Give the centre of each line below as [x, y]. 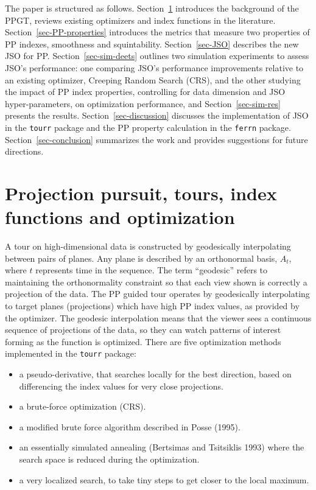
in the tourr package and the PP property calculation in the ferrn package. [148, 127]
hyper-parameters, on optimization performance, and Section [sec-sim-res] [143, 103]
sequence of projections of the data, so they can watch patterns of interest [143, 330]
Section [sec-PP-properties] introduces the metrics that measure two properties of [157, 32]
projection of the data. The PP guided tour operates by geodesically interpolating [157, 294]
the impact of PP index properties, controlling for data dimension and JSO [145, 92]
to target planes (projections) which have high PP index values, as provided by [152, 306]
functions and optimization [120, 217]
